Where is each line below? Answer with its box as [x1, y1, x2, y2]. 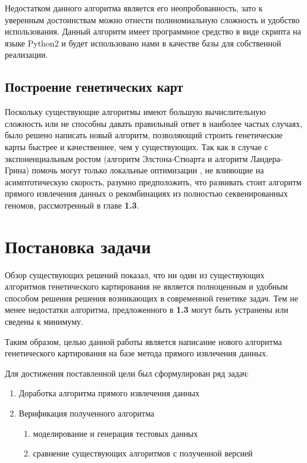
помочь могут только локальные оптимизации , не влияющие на [32, 164, 264, 176]
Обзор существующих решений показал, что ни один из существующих [5, 268, 265, 281]
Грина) [5, 164, 29, 176]
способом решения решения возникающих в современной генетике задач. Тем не [5, 291, 298, 304]
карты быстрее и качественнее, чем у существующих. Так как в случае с [5, 140, 268, 153]
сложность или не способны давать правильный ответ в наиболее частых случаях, [5, 117, 303, 129]
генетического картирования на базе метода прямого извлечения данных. [5, 347, 268, 359]
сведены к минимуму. [5, 315, 83, 328]
